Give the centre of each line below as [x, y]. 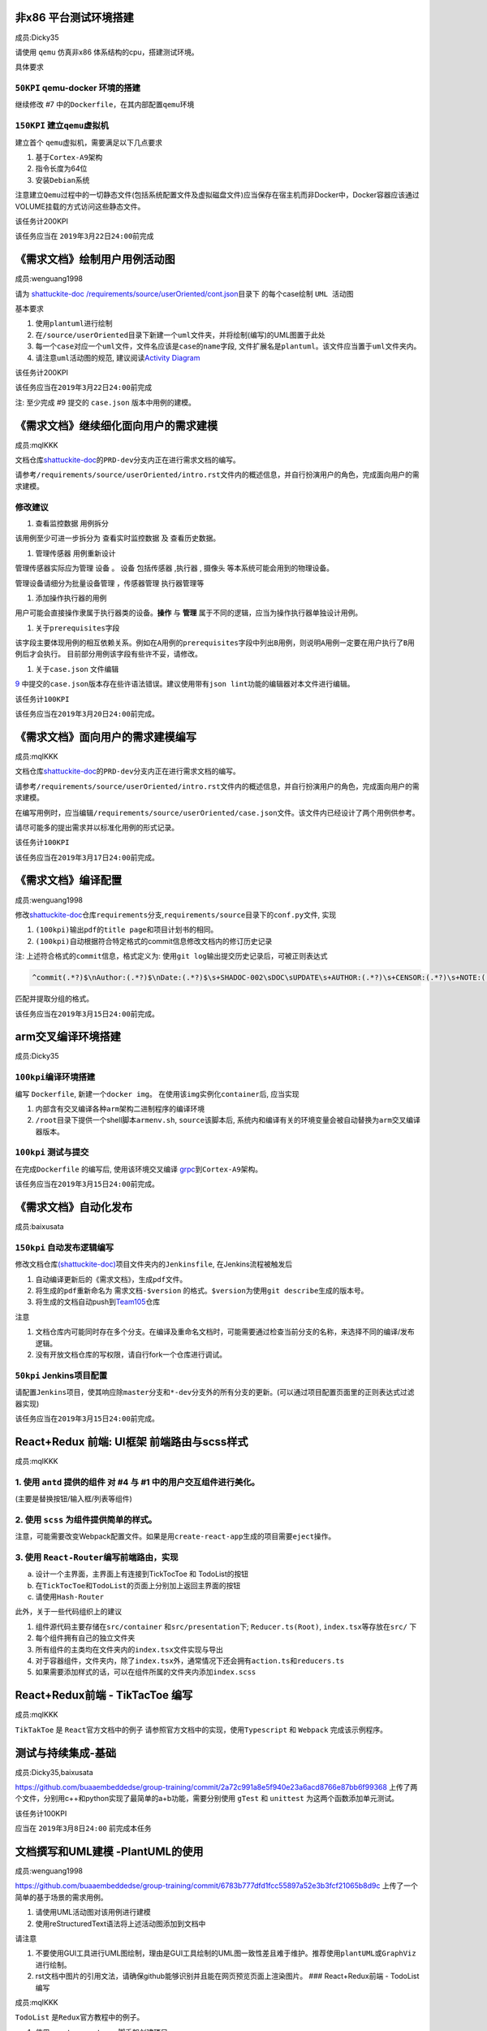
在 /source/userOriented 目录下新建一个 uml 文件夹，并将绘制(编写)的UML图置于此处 [181, 335]
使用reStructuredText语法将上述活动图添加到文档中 [121, 1923]
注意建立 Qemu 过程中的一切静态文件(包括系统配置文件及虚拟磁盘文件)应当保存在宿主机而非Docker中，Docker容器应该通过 [217, 195]
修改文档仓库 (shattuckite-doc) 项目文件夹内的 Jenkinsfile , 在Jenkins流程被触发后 [154, 1264]
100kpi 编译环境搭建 [55, 1077]
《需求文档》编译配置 [68, 880]
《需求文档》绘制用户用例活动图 [95, 260]
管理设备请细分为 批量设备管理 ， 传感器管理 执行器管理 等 [110, 583]
